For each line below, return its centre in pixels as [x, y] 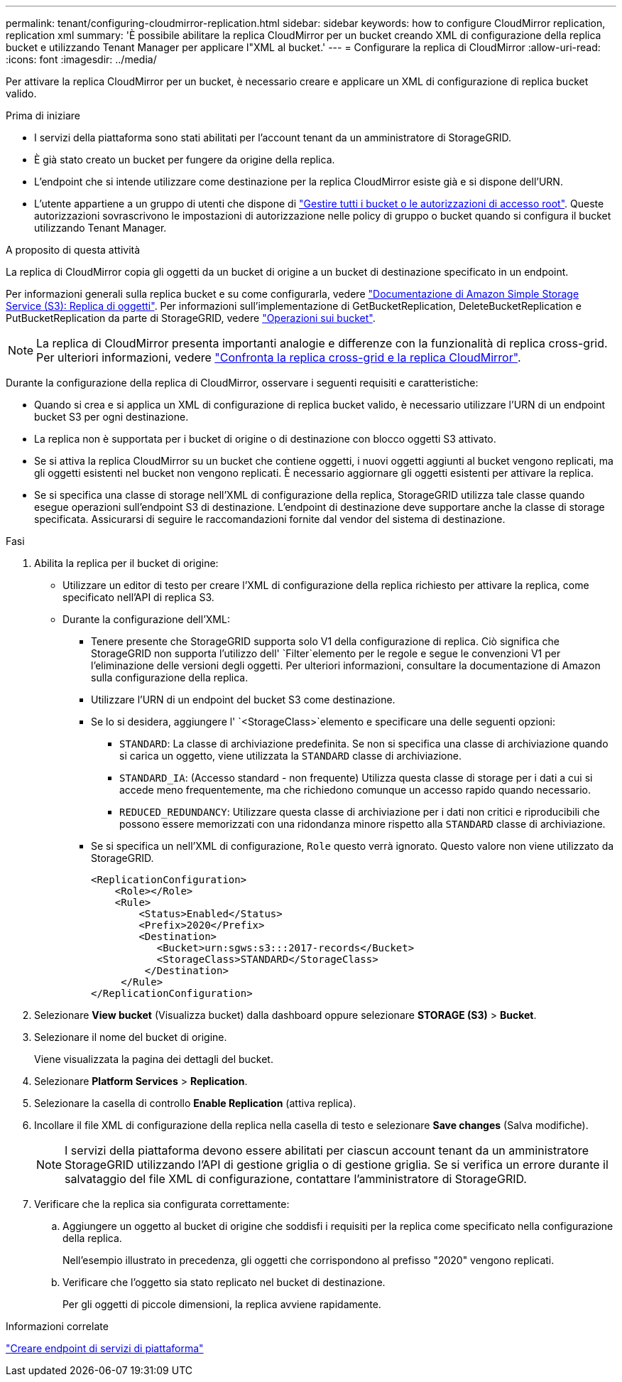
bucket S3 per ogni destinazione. [111, 417]
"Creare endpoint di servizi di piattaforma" [105, 1348]
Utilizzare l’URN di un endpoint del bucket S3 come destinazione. [243, 700]
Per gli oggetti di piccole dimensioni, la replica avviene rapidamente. [222, 1304]
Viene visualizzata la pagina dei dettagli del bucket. [154, 1059]
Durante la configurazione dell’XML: [146, 619]
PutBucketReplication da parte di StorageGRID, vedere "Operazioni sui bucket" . [191, 318]
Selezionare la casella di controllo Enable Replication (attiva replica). [195, 1103]
